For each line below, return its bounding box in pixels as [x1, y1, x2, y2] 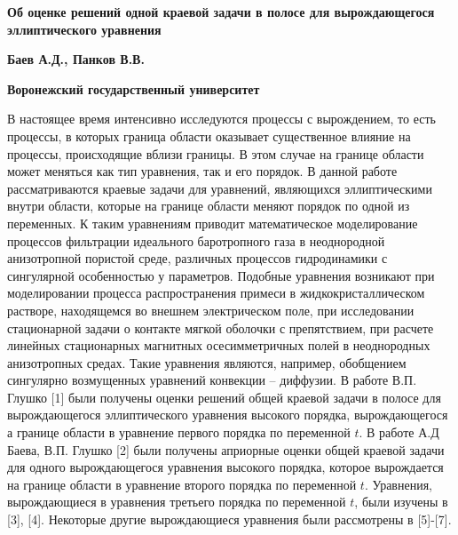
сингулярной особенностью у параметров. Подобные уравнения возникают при [7, 266, 435, 284]
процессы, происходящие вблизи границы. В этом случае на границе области [7, 144, 424, 163]
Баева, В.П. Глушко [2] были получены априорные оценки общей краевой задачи [7, 440, 445, 459]
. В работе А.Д [359, 423, 439, 442]
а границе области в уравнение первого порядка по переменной [7, 423, 351, 442]
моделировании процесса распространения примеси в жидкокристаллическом [7, 283, 425, 302]
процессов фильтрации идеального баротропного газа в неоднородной [7, 231, 385, 250]
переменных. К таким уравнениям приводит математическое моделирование [7, 213, 418, 232]
